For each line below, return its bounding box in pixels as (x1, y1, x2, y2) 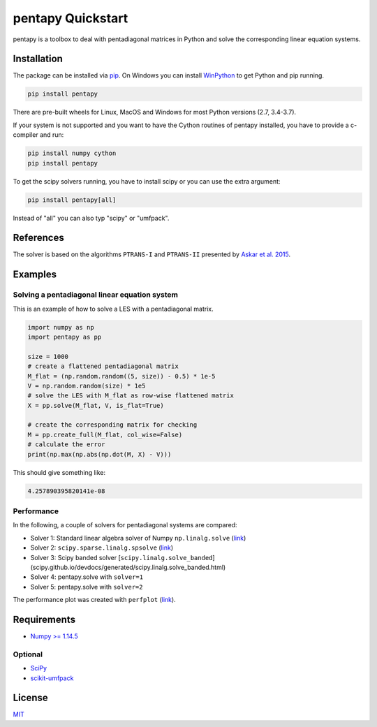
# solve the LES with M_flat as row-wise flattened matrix (27, 392, 234, 399)
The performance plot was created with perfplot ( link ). (13, 596, 176, 604)
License (13, 692, 48, 704)
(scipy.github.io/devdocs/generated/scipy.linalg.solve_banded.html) (30, 563, 226, 571)
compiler (13, 131, 38, 139)
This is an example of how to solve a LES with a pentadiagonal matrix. (13, 304, 214, 313)
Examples (13, 269, 57, 281)
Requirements (13, 613, 76, 625)
